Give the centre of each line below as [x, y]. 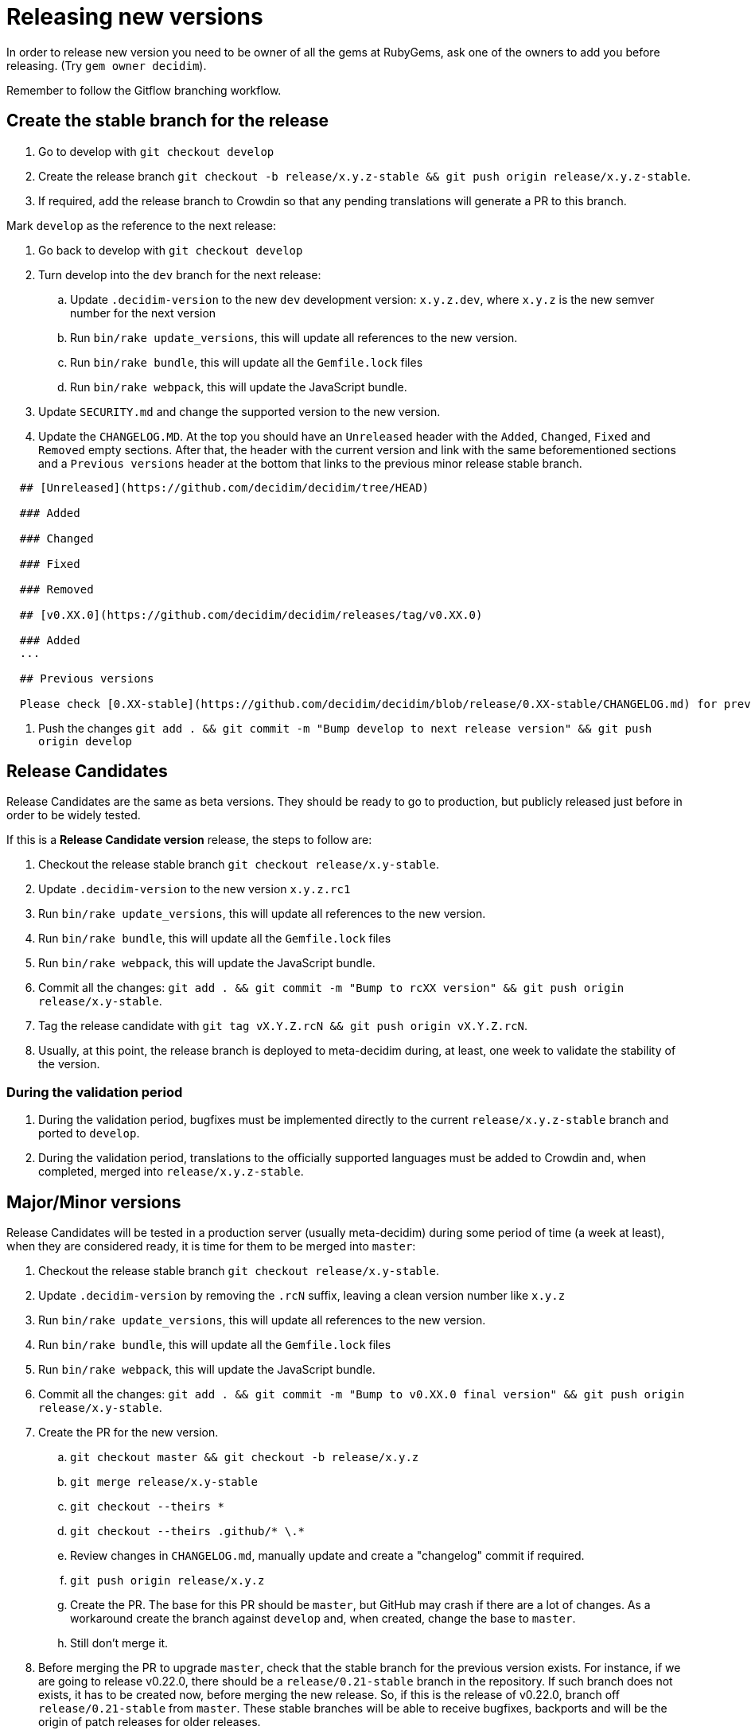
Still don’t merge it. [119, 1643]
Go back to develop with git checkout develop [171, 250]
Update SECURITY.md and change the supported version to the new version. [239, 411]
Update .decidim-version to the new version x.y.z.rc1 [195, 889]
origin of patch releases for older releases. [150, 1722]
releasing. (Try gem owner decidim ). [107, 65]
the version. [69, 1064]
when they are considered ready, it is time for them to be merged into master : [211, 1246]
